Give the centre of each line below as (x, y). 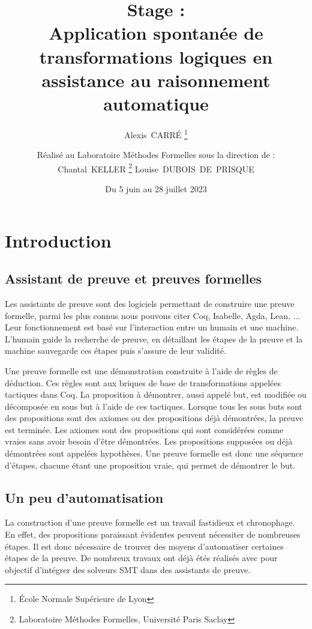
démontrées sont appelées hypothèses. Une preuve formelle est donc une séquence (154, 453)
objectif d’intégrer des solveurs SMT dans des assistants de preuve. (128, 569)
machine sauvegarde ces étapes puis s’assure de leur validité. (115, 351)
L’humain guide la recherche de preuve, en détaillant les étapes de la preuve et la (154, 339)
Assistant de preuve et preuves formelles (133, 278)
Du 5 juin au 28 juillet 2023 (156, 188)
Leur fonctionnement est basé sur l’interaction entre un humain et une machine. (152, 327)
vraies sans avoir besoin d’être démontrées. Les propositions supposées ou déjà (149, 441)
